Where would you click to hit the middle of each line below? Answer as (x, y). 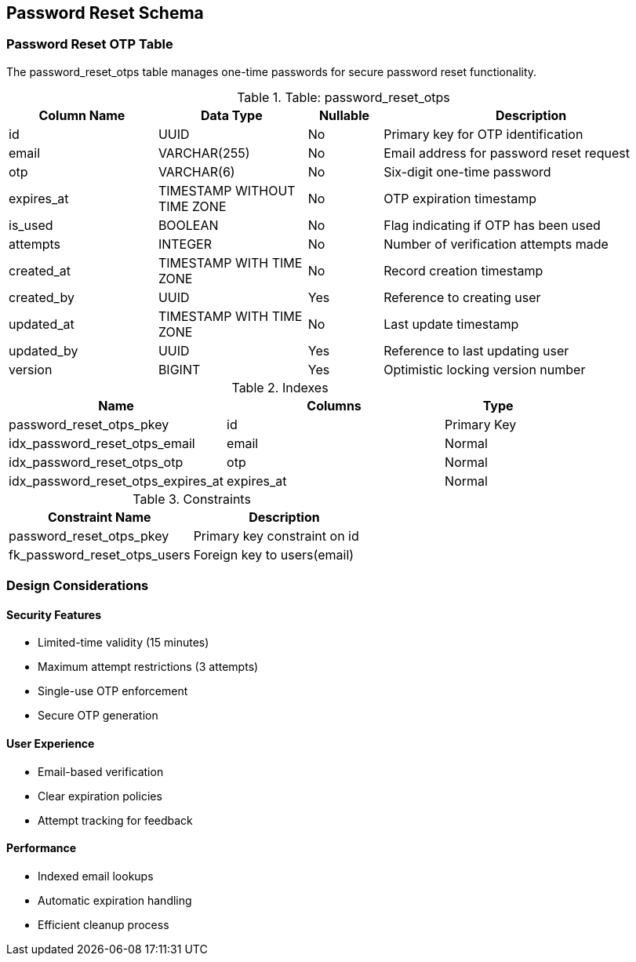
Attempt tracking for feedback (115, 820)
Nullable (344, 115)
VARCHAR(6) (196, 171)
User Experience (51, 743)
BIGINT (179, 369)
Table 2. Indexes (280, 387)
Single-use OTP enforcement (113, 691)
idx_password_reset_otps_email (102, 443)
